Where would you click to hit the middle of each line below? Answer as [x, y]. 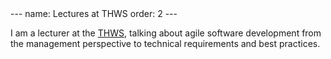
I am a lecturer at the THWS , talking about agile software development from [166, 33]
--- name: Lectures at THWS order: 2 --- [94, 13]
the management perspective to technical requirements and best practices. [165, 43]
